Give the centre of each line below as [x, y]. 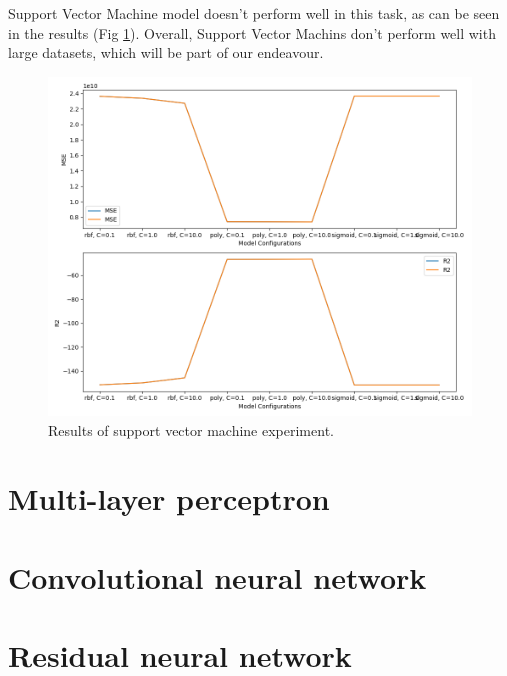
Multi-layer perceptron [169, 498]
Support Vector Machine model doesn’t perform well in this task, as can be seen [254, 13]
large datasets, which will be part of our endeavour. [166, 52]
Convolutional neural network [217, 576]
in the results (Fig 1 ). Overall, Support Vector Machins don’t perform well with [252, 32]
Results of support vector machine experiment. [191, 429]
